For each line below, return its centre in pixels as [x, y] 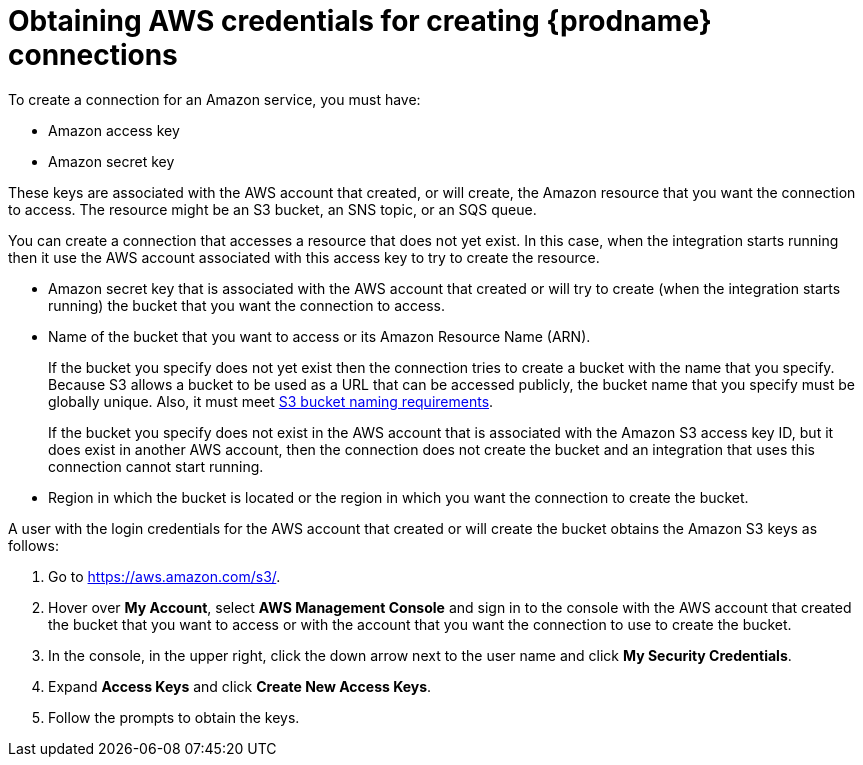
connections [93, 55]
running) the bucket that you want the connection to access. [247, 305]
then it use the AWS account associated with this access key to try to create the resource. [304, 257]
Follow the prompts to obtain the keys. [174, 717]
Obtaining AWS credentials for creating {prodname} [360, 21]
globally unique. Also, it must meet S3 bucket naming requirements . [271, 401]
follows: [33, 545]
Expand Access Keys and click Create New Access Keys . [240, 686]
